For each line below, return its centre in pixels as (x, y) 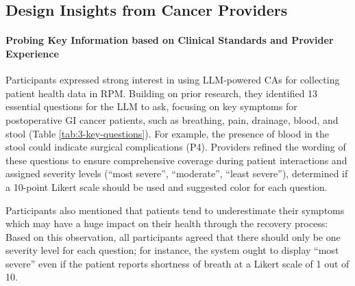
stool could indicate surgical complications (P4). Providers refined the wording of (176, 147)
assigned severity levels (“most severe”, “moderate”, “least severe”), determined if (177, 173)
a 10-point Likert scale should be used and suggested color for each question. (167, 186)
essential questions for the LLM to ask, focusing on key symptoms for (151, 106)
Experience (32, 53)
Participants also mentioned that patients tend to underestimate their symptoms (175, 210)
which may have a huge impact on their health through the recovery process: (167, 223)
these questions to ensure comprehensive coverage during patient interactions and (176, 160)
